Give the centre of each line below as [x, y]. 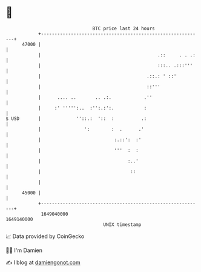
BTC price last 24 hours [124, 28]
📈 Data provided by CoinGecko [45, 236]
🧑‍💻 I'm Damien [24, 250]
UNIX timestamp [122, 224]
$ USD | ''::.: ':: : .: [76, 118]
